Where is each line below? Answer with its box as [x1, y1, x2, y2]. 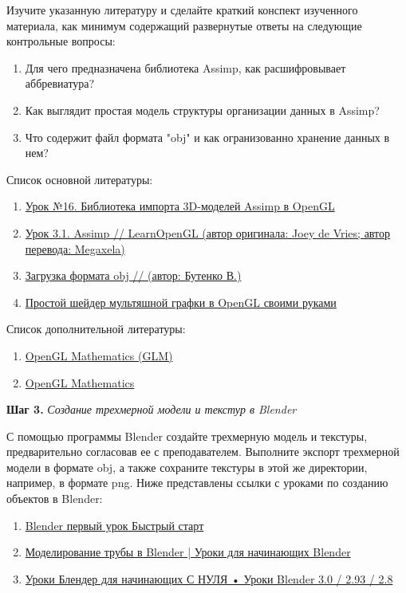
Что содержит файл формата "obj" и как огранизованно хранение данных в [25, 128, 390, 145]
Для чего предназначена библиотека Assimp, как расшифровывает [25, 59, 346, 76]
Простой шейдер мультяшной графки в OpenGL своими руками [25, 293, 337, 310]
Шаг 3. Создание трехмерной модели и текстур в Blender [6, 401, 297, 418]
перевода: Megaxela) [25, 240, 125, 257]
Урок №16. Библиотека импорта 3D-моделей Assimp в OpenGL [25, 198, 335, 214]
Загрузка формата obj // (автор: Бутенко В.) [25, 267, 242, 284]
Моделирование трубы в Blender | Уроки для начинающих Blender [25, 544, 351, 560]
